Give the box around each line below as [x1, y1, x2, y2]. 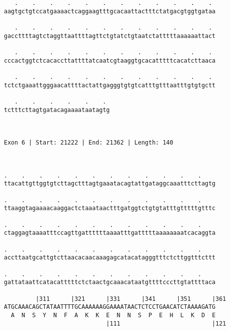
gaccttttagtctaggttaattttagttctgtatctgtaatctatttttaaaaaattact [4, 32, 216, 39]
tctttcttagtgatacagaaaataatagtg [4, 106, 110, 113]
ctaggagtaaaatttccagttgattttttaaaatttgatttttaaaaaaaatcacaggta [4, 229, 216, 237]
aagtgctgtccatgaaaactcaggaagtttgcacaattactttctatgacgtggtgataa [4, 7, 216, 15]
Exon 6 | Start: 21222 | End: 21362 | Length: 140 [4, 139, 173, 147]
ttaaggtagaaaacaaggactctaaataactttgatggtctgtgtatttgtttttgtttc [4, 205, 216, 212]
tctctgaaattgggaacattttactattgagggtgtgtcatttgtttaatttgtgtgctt [4, 81, 216, 89]
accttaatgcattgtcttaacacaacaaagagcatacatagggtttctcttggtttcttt [4, 254, 216, 261]
